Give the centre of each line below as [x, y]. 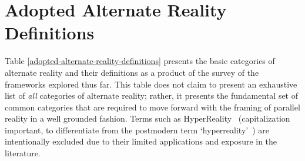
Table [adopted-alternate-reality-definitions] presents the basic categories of [140, 61]
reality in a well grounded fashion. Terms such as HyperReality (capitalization [148, 118]
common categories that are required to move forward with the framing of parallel [152, 107]
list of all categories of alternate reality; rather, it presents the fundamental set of [152, 95]
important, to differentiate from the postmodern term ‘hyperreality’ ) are [137, 130]
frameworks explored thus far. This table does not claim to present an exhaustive [151, 84]
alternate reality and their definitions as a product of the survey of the [132, 72]
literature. [23, 153]
